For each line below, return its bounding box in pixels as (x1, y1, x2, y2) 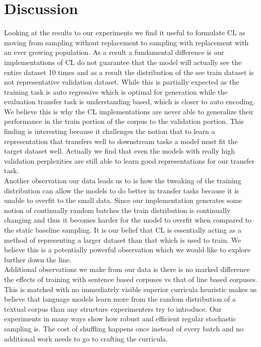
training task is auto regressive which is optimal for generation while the (4, 86, 228, 97)
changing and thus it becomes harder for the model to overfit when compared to (4, 215, 252, 225)
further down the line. (4, 254, 72, 264)
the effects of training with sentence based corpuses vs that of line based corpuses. (4, 273, 257, 284)
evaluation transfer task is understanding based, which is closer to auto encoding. (4, 96, 255, 107)
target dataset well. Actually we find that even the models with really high (4, 146, 235, 156)
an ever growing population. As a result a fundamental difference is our (4, 47, 224, 57)
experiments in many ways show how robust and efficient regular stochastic (4, 313, 236, 324)
